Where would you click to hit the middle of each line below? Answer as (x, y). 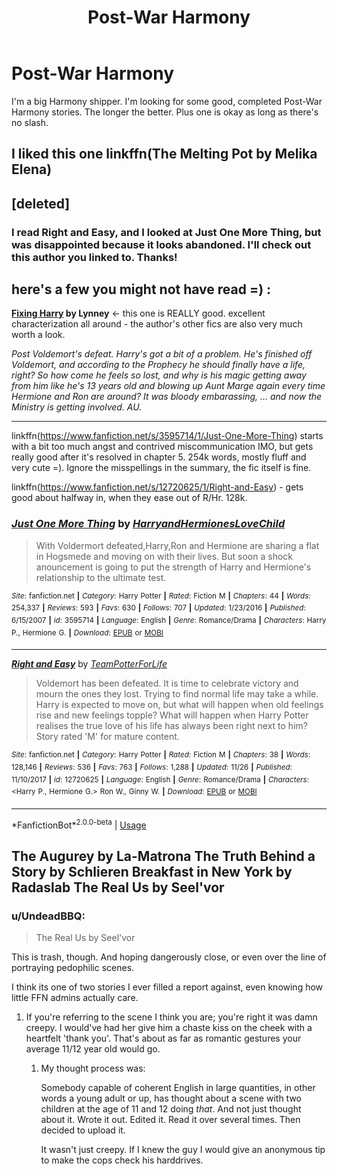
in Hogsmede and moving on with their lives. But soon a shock (164, 556)
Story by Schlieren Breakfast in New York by (152, 872)
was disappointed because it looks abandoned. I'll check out (161, 244)
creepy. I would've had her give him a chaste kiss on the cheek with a (169, 1028)
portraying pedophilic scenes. (73, 968)
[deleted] (41, 203)
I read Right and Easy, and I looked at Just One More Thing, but (166, 232)
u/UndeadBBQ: (48, 916)
